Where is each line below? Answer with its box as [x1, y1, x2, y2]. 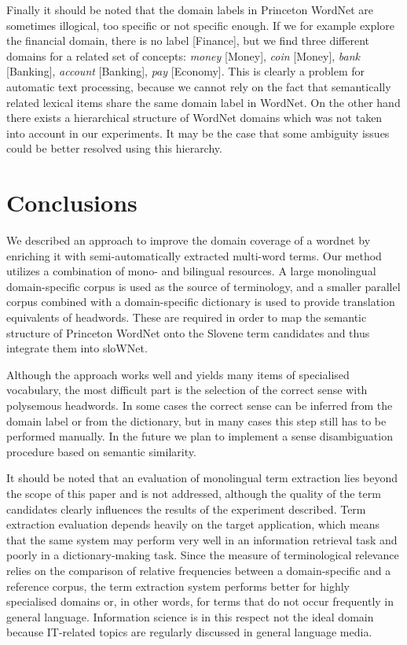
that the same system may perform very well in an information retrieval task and [6, 531, 398, 547]
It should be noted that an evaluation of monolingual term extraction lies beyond [6, 470, 398, 486]
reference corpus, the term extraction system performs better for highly [6, 577, 350, 594]
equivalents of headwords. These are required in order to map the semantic [6, 309, 367, 326]
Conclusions [6, 186, 137, 219]
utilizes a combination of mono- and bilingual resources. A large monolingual [6, 263, 376, 279]
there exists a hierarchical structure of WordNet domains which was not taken [6, 109, 383, 126]
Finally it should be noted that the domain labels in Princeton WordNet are [6, 2, 373, 17]
